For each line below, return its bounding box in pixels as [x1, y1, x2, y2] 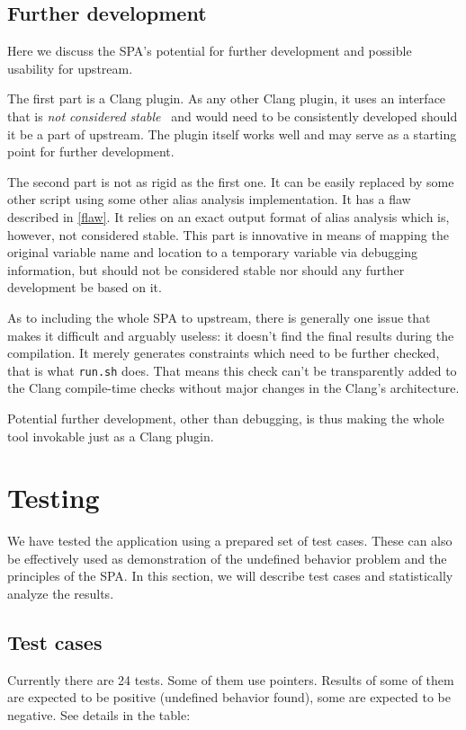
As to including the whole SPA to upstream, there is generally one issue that [7, 307, 431, 326]
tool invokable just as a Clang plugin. [7, 426, 214, 445]
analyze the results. [7, 584, 114, 603]
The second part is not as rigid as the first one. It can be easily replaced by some [7, 172, 454, 191]
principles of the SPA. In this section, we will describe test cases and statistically [7, 566, 453, 585]
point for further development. [7, 142, 175, 161]
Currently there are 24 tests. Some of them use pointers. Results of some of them [7, 670, 454, 689]
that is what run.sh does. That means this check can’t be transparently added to [7, 361, 457, 379]
